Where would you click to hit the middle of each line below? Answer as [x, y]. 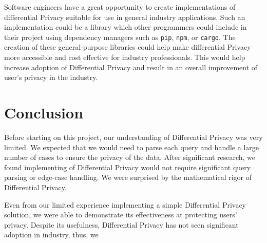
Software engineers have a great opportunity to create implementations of [120, 7]
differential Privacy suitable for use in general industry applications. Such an [125, 17]
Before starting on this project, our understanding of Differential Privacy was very [133, 137]
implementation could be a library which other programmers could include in [126, 27]
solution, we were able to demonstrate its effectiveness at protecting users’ [121, 215]
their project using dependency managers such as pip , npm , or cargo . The [120, 37]
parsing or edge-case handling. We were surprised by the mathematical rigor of [128, 177]
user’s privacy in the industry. [51, 77]
